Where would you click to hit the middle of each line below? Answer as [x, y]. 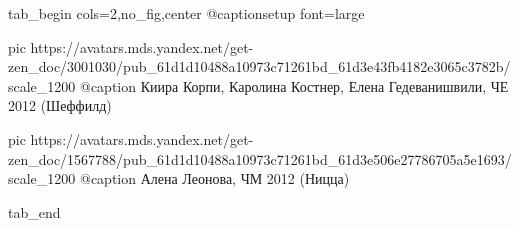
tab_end [34, 211]
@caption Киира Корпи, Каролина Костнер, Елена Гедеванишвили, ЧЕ [294, 85]
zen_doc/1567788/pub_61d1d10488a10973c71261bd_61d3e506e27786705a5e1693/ [260, 158]
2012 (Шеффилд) [60, 105]
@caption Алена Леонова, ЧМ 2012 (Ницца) [215, 178]
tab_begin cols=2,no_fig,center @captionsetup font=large [186, 13]
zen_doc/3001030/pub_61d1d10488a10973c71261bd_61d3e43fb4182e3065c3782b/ [259, 66]
